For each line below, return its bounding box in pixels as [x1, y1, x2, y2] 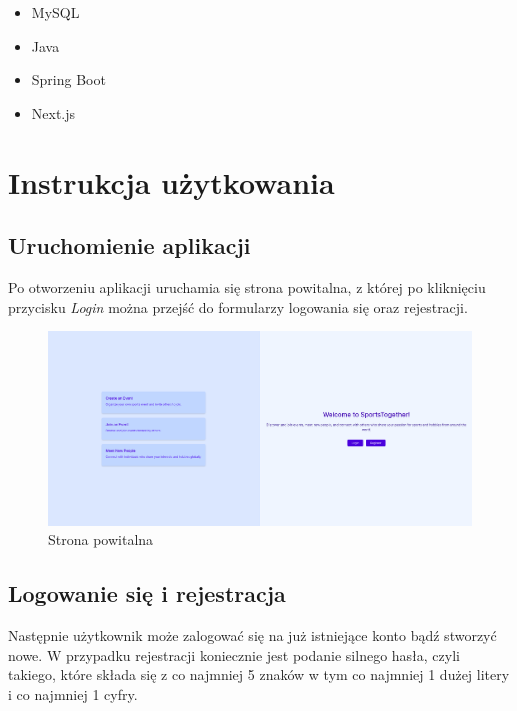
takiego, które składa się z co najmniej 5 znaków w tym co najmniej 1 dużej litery [8, 664, 510, 685]
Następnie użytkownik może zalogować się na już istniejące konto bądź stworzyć [8, 624, 497, 645]
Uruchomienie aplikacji [8, 230, 251, 261]
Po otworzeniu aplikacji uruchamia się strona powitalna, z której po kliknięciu [8, 276, 486, 297]
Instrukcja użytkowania [8, 161, 335, 202]
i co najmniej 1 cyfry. [8, 683, 138, 704]
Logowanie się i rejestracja [8, 578, 286, 609]
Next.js [31, 102, 76, 123]
